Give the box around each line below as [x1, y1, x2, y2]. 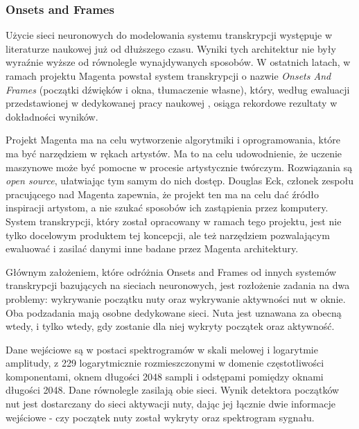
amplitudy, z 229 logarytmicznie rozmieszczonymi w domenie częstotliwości [6, 356, 324, 370]
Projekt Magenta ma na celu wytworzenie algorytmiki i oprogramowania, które [6, 132, 341, 147]
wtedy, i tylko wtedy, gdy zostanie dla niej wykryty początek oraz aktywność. [6, 319, 335, 333]
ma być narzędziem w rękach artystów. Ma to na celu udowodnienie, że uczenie [6, 146, 342, 160]
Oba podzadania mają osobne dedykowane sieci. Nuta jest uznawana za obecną [6, 305, 342, 319]
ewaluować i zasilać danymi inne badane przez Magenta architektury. [6, 241, 299, 256]
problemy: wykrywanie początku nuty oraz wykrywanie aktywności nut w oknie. [6, 291, 346, 306]
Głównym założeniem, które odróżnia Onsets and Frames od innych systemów [6, 264, 337, 279]
